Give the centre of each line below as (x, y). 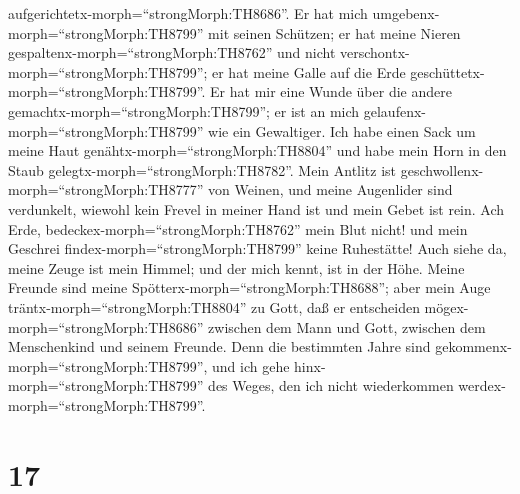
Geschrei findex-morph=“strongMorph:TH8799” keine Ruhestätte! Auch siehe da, (257, 248)
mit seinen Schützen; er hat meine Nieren (334, 32)
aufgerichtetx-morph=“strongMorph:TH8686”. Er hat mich (188, 13)
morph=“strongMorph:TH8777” (106, 189)
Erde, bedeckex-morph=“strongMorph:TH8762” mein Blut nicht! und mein (238, 228)
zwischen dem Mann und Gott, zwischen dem (347, 326)
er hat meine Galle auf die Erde (309, 71)
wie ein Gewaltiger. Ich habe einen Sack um (342, 130)
